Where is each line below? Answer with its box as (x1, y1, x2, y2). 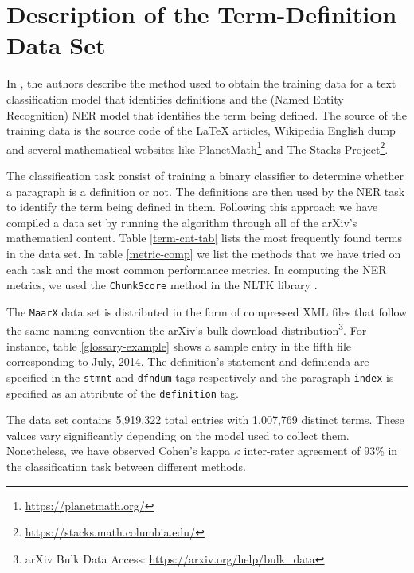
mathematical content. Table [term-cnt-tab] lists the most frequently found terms (6, 230, 403, 246)
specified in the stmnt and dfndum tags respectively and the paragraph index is (6, 368, 394, 385)
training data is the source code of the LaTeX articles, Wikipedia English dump (6, 122, 396, 139)
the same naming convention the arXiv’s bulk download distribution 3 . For (6, 320, 367, 339)
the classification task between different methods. (6, 457, 246, 474)
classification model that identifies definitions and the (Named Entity (6, 90, 344, 107)
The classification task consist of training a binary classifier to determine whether (6, 167, 404, 183)
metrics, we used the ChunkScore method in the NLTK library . (6, 277, 318, 293)
